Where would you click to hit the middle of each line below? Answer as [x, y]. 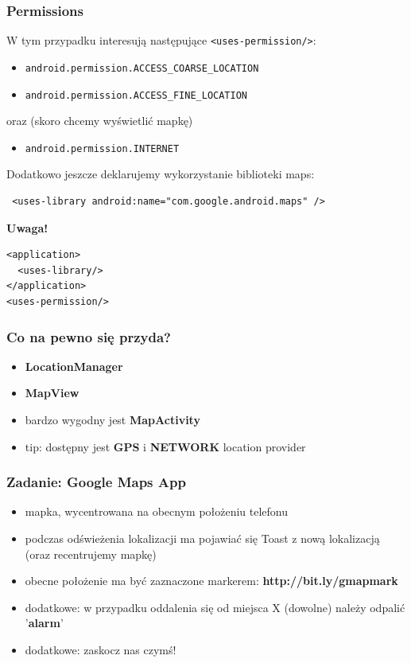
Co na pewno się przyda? [89, 336]
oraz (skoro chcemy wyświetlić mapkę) [100, 121]
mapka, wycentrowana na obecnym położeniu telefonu [157, 511]
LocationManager [74, 366]
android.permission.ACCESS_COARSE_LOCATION [142, 68]
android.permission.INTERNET [102, 148]
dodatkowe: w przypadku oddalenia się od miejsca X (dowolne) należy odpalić [215, 607]
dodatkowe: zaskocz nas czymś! [101, 649]
